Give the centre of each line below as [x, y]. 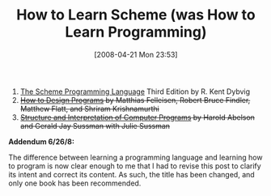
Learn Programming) [136, 32]
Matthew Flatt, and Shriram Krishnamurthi [90, 109]
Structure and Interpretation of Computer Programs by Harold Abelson [137, 117]
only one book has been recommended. [75, 183]
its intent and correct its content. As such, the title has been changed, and [131, 174]
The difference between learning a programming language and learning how [135, 157]
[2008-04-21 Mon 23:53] [136, 54]
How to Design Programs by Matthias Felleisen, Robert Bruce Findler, [135, 100]
